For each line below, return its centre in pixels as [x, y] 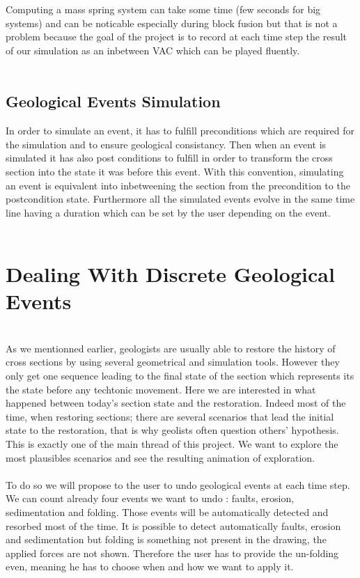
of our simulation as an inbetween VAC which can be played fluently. [153, 50]
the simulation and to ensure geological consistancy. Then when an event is [166, 144]
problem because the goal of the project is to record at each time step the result [177, 37]
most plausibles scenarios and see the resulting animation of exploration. [160, 457]
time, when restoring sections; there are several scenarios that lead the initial [170, 416]
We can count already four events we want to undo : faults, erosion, [150, 498]
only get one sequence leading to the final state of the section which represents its [180, 376]
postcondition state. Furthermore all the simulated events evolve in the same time [180, 199]
